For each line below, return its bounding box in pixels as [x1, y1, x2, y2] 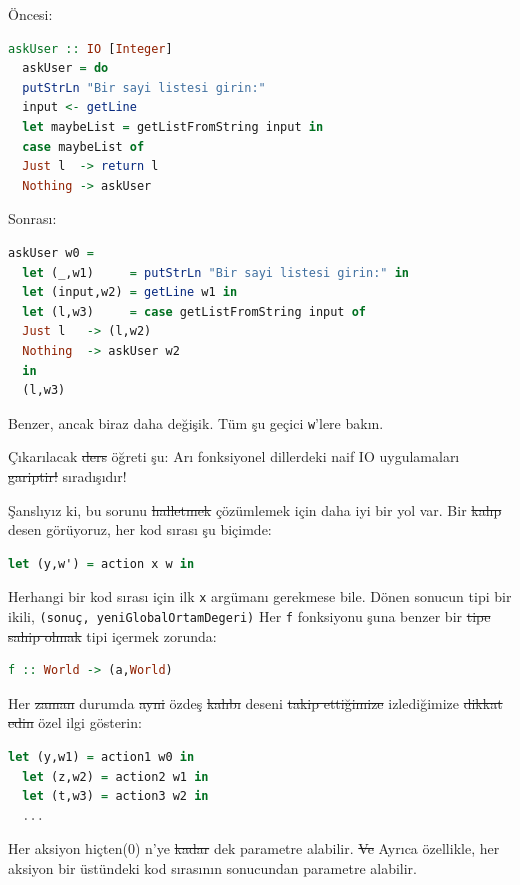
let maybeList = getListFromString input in [22, 119, 324, 134]
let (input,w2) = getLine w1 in [22, 285, 238, 300]
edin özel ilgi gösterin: [8, 712, 142, 733]
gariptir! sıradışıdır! [8, 465, 127, 486]
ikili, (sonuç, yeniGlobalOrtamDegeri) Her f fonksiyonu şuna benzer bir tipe [8, 605, 491, 626]
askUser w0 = [8, 245, 94, 260]
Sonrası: [8, 208, 57, 229]
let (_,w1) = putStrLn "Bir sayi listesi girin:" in [22, 265, 409, 280]
